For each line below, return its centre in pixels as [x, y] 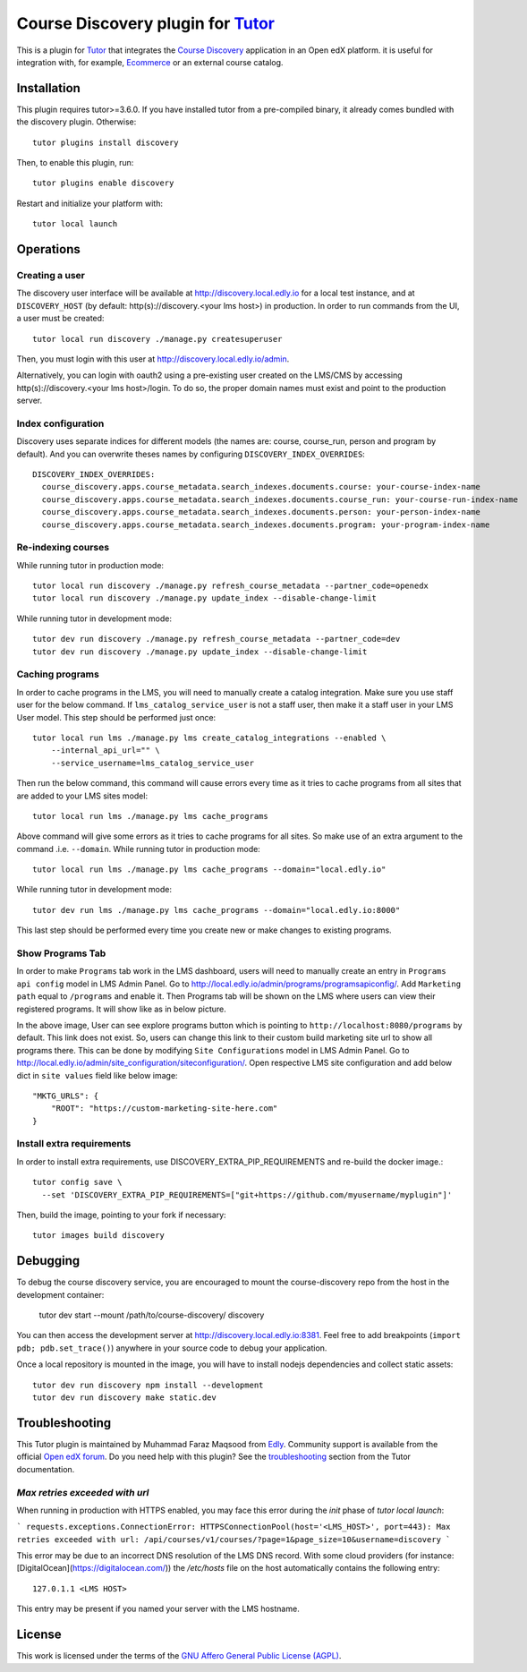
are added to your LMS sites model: [82, 796]
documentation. [46, 1469]
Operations [48, 249]
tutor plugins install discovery [106, 142]
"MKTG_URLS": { [66, 1096]
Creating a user [51, 275]
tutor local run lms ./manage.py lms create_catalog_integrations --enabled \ [209, 738]
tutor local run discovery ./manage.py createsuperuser [157, 339]
